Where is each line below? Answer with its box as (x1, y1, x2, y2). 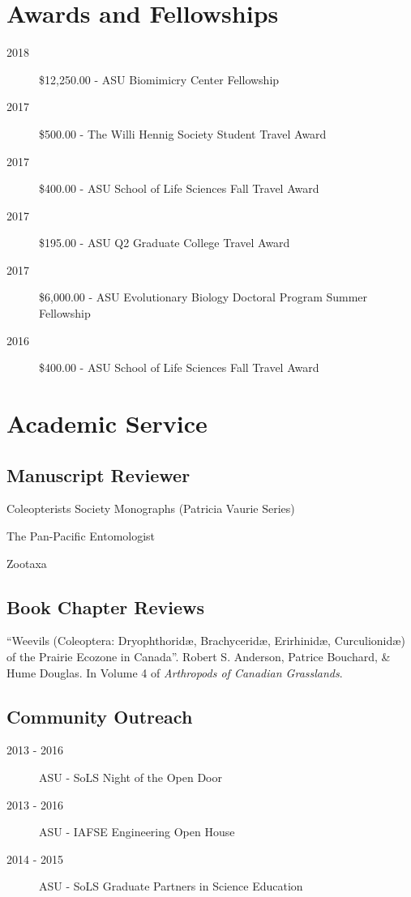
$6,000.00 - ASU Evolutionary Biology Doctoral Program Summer (39, 288, 368, 305)
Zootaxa (6, 554, 47, 571)
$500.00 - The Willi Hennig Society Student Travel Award (39, 125, 327, 142)
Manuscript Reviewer (6, 462, 191, 487)
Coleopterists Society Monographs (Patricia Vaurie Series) (6, 500, 295, 517)
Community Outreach (6, 703, 193, 728)
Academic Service (6, 407, 208, 440)
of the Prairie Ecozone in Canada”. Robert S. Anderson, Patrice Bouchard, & (6, 648, 391, 664)
